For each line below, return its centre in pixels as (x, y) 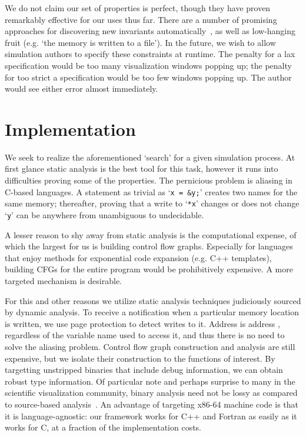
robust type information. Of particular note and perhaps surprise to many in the (150, 381)
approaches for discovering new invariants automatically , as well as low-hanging (150, 31)
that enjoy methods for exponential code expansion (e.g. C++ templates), (138, 257)
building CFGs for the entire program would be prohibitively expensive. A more (149, 269)
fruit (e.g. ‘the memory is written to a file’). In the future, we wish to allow (140, 42)
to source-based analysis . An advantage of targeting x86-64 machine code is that (152, 404)
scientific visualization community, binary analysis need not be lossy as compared (151, 393)
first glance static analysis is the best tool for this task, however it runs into (142, 169)
